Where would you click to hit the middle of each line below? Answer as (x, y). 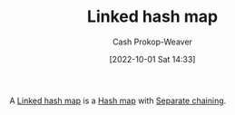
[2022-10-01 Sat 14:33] (152, 59)
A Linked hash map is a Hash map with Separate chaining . (118, 101)
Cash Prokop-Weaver (152, 42)
